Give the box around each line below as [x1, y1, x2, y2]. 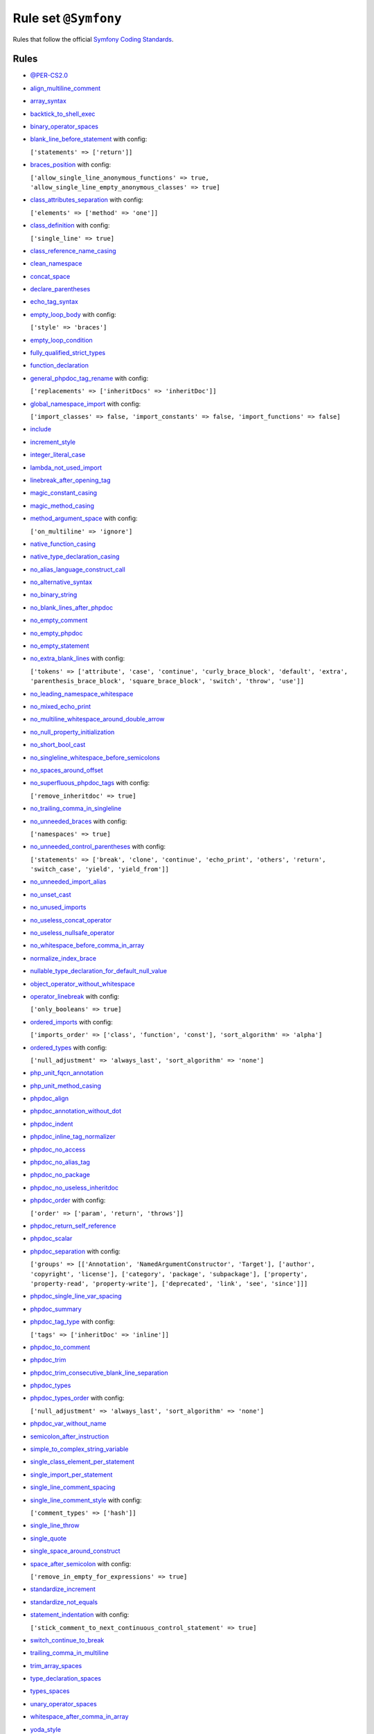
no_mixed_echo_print [30, 702, 91, 710]
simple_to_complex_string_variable [30, 1445, 129, 1453]
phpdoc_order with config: [30, 1196, 106, 1205]
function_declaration [30, 361, 89, 370]
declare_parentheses [30, 285, 91, 293]
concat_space [30, 272, 71, 280]
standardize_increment [30, 1585, 96, 1593]
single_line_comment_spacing [30, 1483, 116, 1491]
